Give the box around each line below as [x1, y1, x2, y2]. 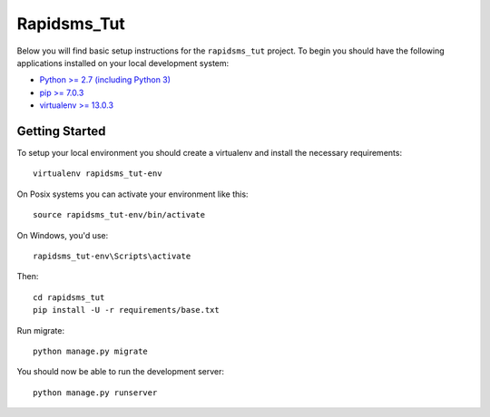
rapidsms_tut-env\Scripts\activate [33, 250, 191, 261]
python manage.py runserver [33, 387, 158, 398]
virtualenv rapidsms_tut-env [33, 169, 162, 179]
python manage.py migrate [33, 345, 149, 356]
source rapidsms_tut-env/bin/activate [33, 209, 206, 220]
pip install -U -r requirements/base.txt [33, 305, 220, 315]
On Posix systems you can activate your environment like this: [16, 189, 249, 199]
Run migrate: [16, 325, 65, 335]
